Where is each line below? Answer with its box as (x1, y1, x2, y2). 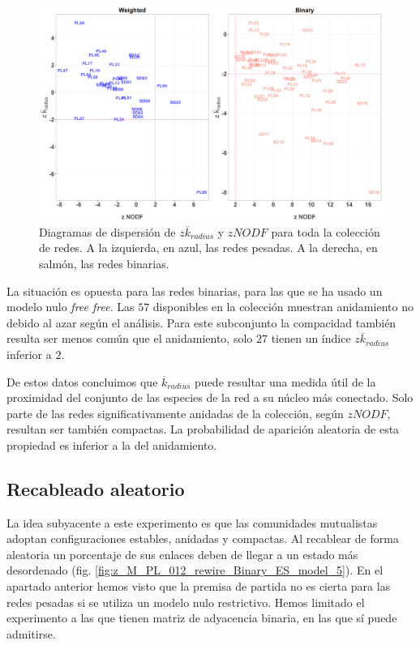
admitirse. (6, 625, 56, 642)
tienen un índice (271, 330, 351, 347)
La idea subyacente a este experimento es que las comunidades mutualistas (6, 514, 378, 531)
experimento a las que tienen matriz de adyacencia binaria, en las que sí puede (6, 609, 397, 626)
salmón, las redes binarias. (39, 254, 169, 271)
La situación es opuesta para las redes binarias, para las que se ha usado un (6, 282, 383, 299)
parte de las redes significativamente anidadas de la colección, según (6, 404, 344, 421)
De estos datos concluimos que (6, 373, 158, 390)
